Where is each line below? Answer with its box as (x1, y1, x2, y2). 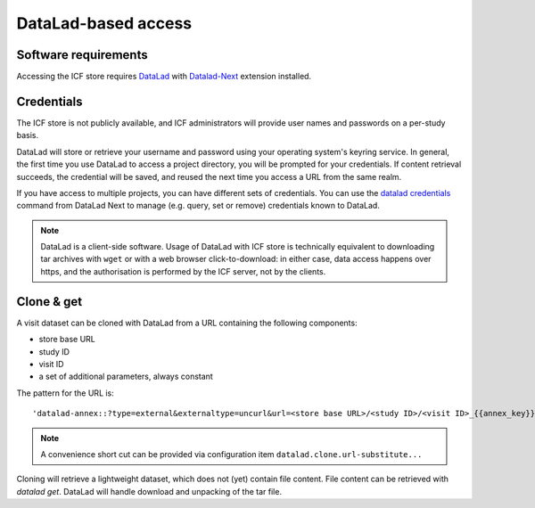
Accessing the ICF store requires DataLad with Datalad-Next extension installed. (16, 71, 312, 82)
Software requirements (16, 47, 148, 62)
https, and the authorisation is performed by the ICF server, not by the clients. (40, 266, 326, 276)
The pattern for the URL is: (16, 388, 115, 398)
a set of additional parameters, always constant (38, 371, 213, 382)
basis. (16, 130, 39, 141)
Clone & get (16, 294, 83, 309)
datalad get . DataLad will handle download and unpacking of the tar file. (16, 486, 283, 496)
